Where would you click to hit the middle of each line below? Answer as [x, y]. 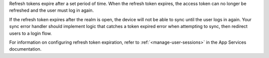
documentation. [25, 49]
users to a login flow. [31, 33]
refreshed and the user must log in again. [52, 10]
